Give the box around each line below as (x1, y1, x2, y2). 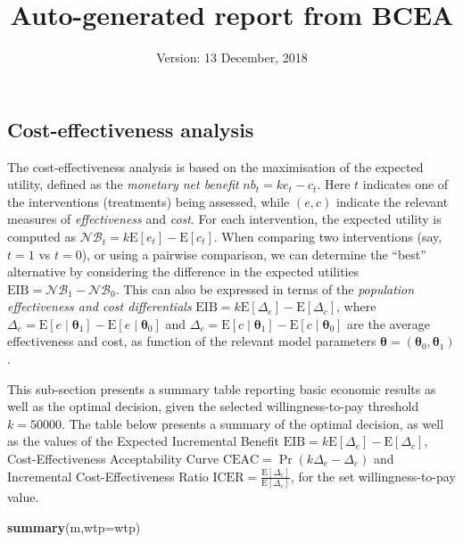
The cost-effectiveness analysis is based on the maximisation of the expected (7, 157, 424, 176)
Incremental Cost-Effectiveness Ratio (7, 466, 209, 485)
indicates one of (362, 175, 449, 193)
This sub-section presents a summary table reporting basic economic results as (7, 379, 436, 398)
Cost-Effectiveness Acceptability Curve (7, 449, 219, 468)
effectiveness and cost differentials (7, 297, 192, 316)
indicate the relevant (335, 192, 449, 210)
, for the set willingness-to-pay (290, 466, 456, 485)
